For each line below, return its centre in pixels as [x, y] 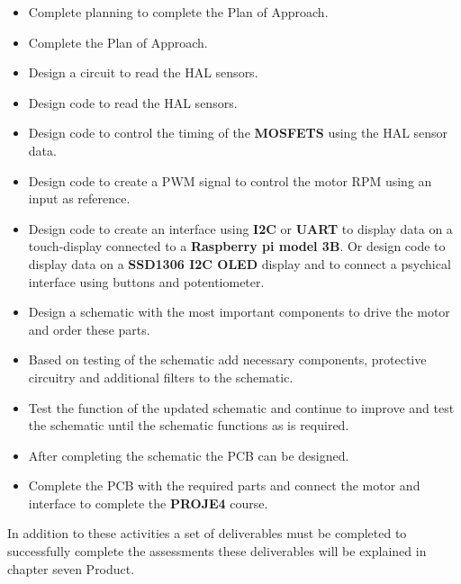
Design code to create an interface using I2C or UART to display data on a [240, 228]
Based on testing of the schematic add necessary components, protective [227, 359]
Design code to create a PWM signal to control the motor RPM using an [230, 180]
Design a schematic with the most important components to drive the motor [239, 312]
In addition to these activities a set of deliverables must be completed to [207, 533]
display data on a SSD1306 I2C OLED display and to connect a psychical [240, 263]
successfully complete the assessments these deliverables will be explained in [217, 551]
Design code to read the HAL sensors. [133, 102]
